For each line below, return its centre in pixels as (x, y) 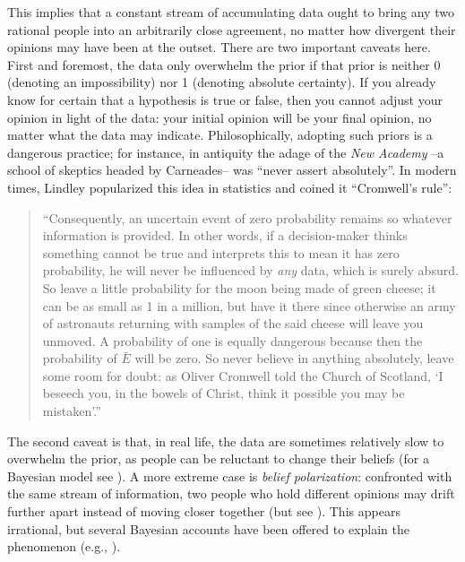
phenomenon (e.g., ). (64, 546)
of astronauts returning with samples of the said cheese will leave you (233, 323)
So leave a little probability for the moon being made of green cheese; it (239, 287)
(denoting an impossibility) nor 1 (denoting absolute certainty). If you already (222, 82)
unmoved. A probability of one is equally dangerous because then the (232, 340)
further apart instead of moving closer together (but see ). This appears (204, 511)
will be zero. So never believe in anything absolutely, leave (294, 358)
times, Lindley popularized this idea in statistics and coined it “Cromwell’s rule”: (230, 187)
